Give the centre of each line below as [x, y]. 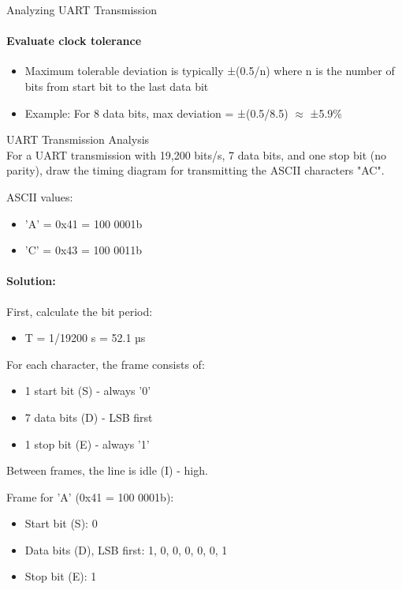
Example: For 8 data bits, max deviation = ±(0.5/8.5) [156, 113]
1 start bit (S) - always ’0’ [88, 391]
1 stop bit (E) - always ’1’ [87, 443]
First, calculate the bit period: [80, 311]
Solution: [31, 281]
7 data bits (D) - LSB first [89, 417]
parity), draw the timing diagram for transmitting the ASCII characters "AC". [195, 170]
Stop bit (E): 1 [61, 576]
